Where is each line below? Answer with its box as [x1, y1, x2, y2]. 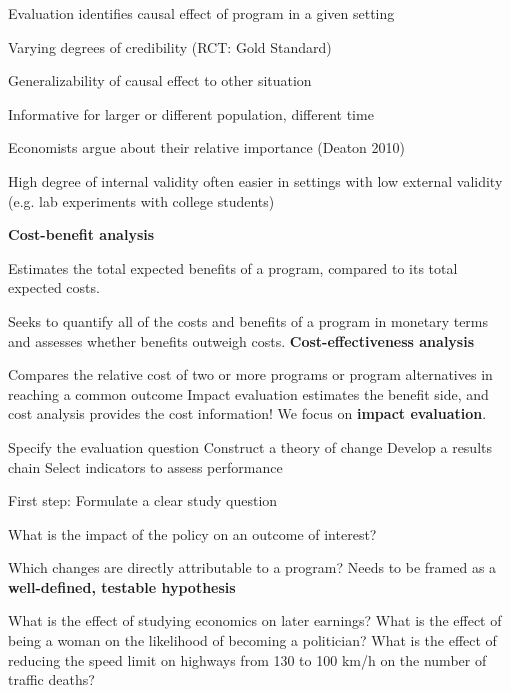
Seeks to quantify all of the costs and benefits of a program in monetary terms [8, 310, 489, 331]
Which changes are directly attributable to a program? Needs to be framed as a [8, 557, 497, 578]
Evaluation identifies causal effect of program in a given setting [8, 3, 395, 23]
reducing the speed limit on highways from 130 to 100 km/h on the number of [8, 649, 487, 670]
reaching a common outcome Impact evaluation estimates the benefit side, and [8, 383, 489, 404]
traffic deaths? [8, 669, 95, 690]
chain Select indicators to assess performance [8, 456, 283, 477]
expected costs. [8, 277, 100, 298]
